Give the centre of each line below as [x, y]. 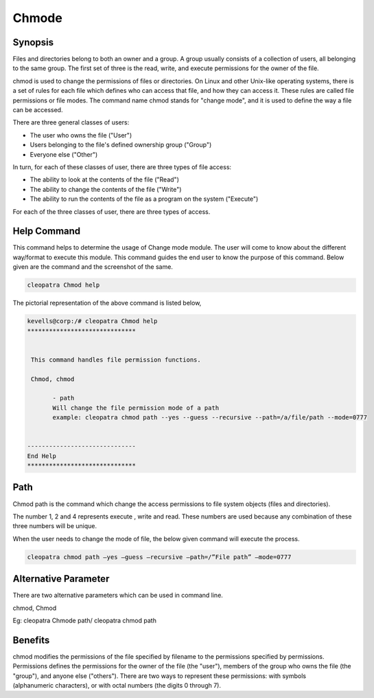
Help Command [47, 231]
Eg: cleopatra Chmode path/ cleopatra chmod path [85, 620]
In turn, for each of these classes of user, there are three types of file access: [122, 167]
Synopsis [33, 42]
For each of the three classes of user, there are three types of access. [112, 211]
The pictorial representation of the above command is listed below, [107, 303]
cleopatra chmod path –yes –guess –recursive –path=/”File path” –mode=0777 [159, 557]
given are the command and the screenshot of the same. [93, 267]
